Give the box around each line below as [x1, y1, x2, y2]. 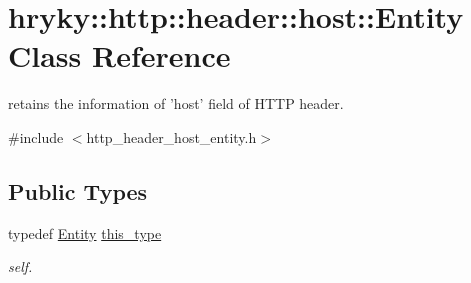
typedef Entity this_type [8, 222, 162, 243]
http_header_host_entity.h [86, 126, 257, 147]
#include [8, 126, 64, 147]
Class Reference [8, 35, 231, 76]
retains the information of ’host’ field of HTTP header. [8, 93, 344, 114]
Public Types [8, 175, 148, 206]
